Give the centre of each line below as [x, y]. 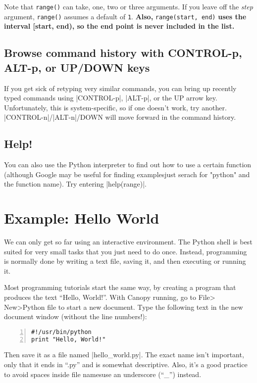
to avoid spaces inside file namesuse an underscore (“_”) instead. [103, 374]
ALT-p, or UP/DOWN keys [77, 67]
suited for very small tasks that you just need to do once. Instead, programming [126, 251]
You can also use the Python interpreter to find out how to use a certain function [128, 165]
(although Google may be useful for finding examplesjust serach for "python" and [127, 174]
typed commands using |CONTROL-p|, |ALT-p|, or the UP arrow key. [111, 98]
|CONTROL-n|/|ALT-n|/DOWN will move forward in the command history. [120, 117]
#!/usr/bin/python [61, 332]
